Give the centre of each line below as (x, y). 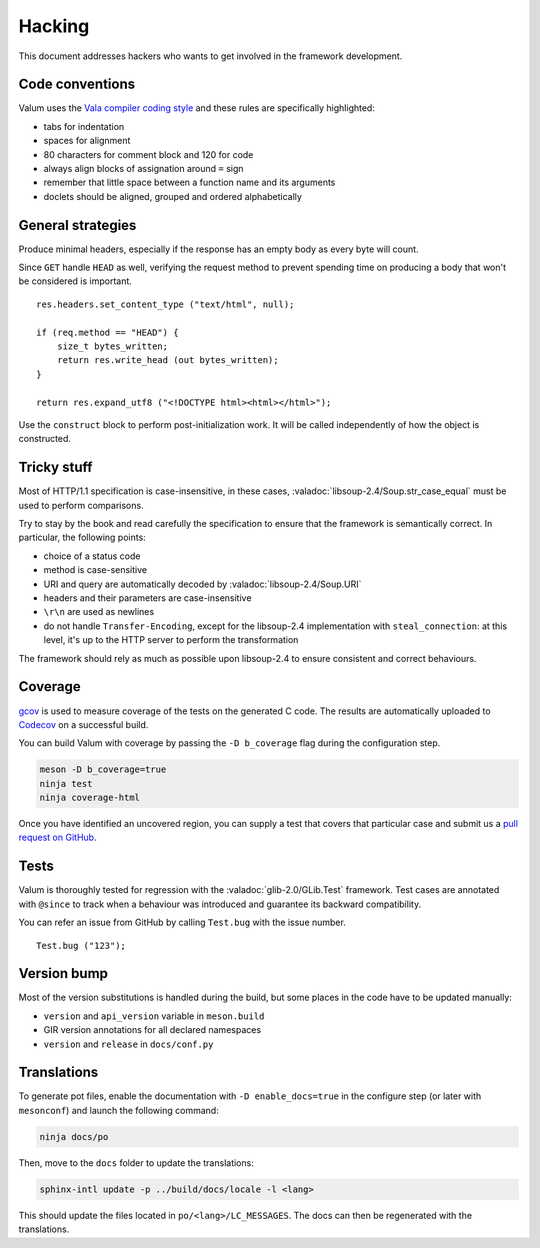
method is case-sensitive (95, 570)
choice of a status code (92, 556)
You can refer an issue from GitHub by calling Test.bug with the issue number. (182, 922)
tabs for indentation (84, 126)
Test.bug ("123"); (81, 945)
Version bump (63, 973)
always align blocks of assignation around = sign (143, 169)
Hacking (54, 26)
